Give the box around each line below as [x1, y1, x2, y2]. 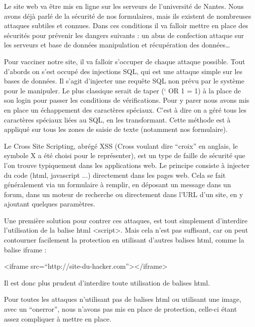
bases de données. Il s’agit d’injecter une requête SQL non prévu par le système [4, 76, 245, 86]
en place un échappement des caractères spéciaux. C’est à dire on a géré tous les [4, 104, 247, 115]
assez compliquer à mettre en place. [4, 313, 111, 324]
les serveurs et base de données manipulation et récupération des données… [4, 40, 230, 50]
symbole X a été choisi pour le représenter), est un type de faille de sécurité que [4, 150, 245, 161]
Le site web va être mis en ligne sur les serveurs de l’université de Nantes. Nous [4, 1, 244, 11]
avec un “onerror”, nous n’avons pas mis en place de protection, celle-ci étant [4, 304, 237, 314]
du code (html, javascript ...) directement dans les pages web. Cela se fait [4, 169, 226, 180]
